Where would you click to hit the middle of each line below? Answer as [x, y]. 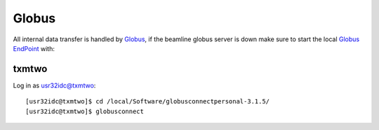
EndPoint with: [34, 48]
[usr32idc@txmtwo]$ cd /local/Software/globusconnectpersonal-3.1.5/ [148, 102]
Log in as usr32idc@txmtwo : [54, 85]
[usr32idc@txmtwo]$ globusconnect [85, 111]
